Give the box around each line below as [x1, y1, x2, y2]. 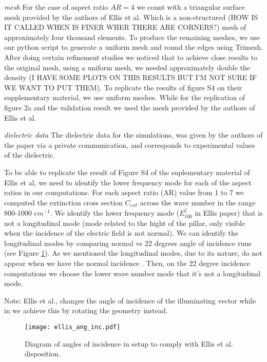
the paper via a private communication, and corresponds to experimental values [4, 139, 255, 150]
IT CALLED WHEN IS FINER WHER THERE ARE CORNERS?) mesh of [4, 22, 246, 32]
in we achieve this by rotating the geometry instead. [4, 305, 168, 316]
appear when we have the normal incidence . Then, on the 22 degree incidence [4, 258, 250, 269]
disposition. [25, 348, 61, 359]
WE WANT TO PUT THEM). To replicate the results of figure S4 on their [4, 82, 242, 92]
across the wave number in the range [140, 197, 256, 207]
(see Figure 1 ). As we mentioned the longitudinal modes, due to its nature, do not [4, 247, 262, 258]
